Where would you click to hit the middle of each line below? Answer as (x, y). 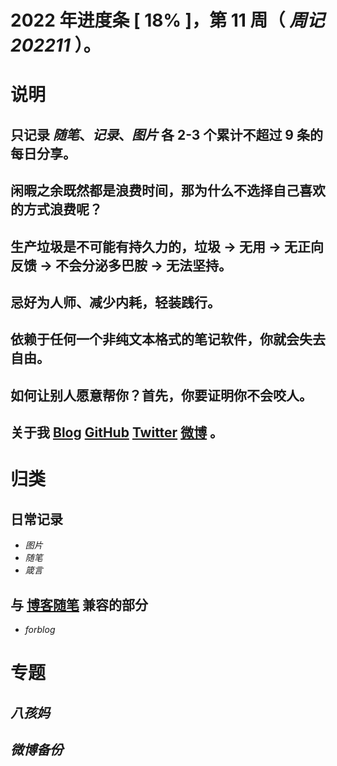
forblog (40, 629)
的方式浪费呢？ (56, 209)
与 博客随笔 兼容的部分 (79, 604)
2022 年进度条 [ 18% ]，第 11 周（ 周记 (167, 20)
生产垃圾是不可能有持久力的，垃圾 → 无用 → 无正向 (167, 246)
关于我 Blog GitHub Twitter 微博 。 (117, 432)
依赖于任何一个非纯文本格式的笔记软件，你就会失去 (168, 339)
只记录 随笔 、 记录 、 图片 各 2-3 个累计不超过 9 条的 (166, 134)
